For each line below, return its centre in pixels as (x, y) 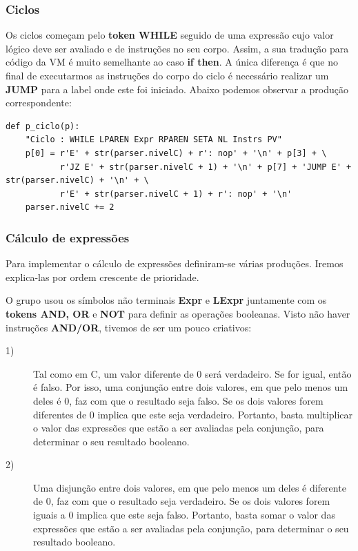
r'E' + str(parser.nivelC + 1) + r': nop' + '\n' (176, 194)
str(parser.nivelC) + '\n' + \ (77, 181)
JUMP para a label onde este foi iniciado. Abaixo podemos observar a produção (177, 89)
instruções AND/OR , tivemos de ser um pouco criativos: (129, 327)
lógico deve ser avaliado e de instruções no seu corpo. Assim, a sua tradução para (177, 48)
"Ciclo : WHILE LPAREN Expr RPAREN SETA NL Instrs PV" (153, 140)
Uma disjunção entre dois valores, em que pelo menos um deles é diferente (190, 487)
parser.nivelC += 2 (70, 207)
